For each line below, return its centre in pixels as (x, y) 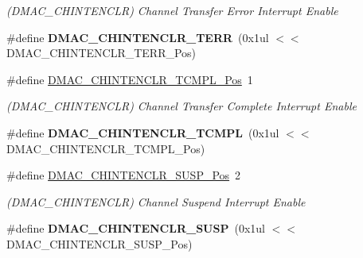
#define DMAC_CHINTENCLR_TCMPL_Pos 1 (130, 79)
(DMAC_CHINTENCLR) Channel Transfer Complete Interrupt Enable (181, 106)
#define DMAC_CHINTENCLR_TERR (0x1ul (138, 37)
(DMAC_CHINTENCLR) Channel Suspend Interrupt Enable (156, 201)
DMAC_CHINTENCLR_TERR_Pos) (101, 53)
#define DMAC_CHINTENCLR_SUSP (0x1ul (136, 228)
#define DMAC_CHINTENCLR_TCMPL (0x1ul (143, 132)
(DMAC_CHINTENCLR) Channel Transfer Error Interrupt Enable (172, 10)
